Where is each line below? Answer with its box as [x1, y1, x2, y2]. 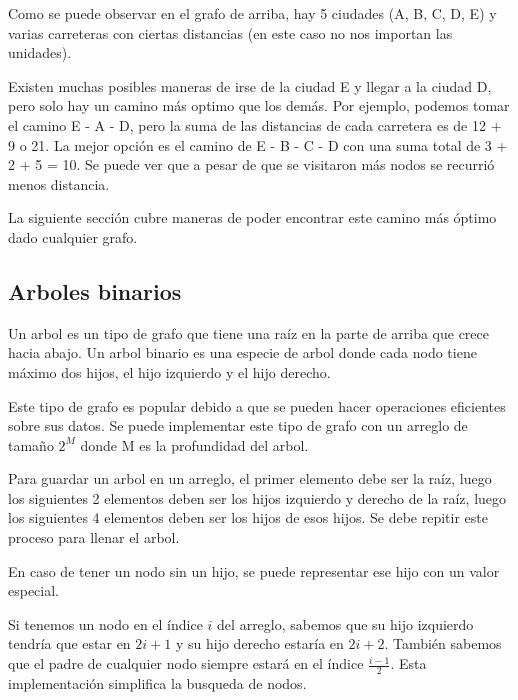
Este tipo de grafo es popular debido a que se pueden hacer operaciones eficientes [8, 395, 506, 416]
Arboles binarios [8, 275, 182, 306]
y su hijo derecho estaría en [175, 633, 344, 654]
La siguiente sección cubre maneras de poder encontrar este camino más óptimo [8, 207, 497, 228]
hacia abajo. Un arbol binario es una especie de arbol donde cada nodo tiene [8, 342, 477, 363]
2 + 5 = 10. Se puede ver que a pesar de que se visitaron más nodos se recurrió [8, 154, 495, 175]
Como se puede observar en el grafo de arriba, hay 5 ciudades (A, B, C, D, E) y [8, 3, 497, 23]
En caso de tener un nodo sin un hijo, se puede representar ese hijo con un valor [8, 560, 500, 581]
